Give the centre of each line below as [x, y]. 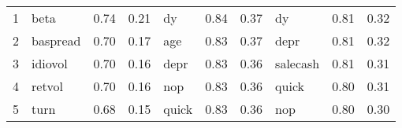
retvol [48, 86]
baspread [56, 40]
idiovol [50, 63]
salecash [298, 63]
